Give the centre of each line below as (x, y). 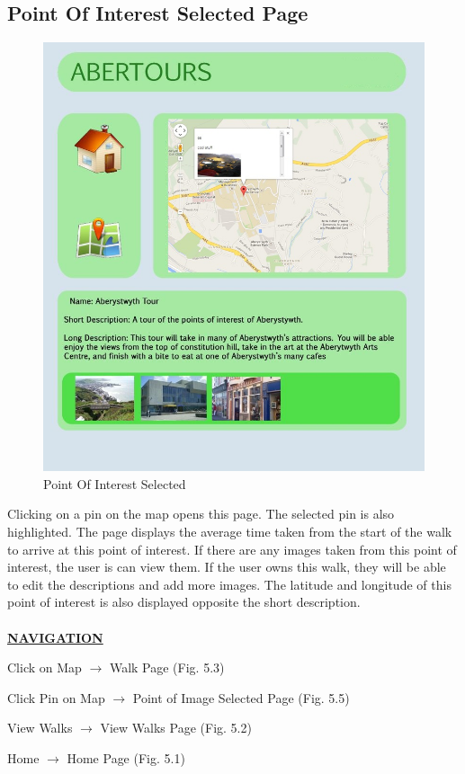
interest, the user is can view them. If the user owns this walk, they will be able (227, 567)
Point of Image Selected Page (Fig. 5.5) (241, 697)
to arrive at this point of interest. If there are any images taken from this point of (232, 549)
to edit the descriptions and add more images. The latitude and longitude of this (229, 584)
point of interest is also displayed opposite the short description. (184, 602)
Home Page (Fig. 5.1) (126, 757)
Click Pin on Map (56, 697)
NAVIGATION (55, 637)
